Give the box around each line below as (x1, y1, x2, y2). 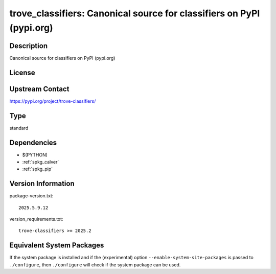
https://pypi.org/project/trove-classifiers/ (9, 98, 96, 104)
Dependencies (9, 138, 57, 147)
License (9, 68, 35, 77)
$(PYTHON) (22, 151, 48, 158)
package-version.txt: (9, 193, 54, 199)
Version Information (9, 179, 75, 188)
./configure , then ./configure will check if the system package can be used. (9, 261, 181, 268)
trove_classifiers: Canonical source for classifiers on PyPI (9, 8, 260, 19)
